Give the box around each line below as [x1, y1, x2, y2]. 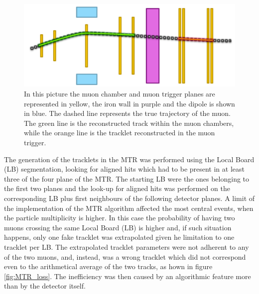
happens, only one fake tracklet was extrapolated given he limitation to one [4, 232, 235, 242]
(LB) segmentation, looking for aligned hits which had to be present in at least [4, 164, 245, 174]
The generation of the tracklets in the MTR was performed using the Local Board [4, 154, 255, 164]
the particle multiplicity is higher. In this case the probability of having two [4, 212, 235, 223]
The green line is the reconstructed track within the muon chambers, [24, 117, 234, 128]
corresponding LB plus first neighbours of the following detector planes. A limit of [4, 193, 255, 203]
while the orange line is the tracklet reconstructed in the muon [24, 127, 215, 138]
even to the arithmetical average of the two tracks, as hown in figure [4, 261, 213, 272]
